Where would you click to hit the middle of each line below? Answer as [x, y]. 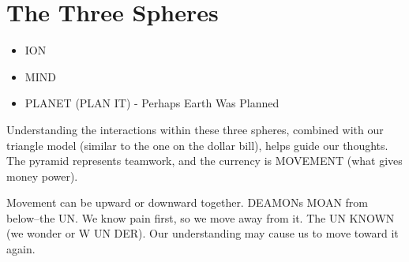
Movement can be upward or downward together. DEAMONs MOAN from [187, 202]
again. [21, 249]
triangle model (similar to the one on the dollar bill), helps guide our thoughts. [197, 145]
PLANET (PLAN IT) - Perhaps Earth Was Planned [152, 103]
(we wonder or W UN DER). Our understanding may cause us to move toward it [203, 233]
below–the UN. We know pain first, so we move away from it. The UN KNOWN [201, 217]
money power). [42, 176]
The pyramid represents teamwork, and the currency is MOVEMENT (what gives [204, 161]
